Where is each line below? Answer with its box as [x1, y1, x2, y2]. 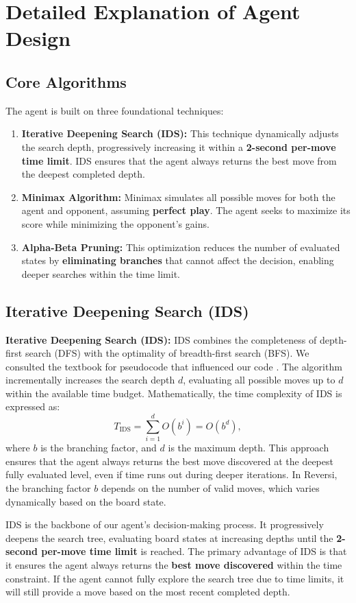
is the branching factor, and [40, 440, 157, 455]
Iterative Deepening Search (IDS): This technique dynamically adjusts [21, 126, 339, 141]
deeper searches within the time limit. [21, 266, 181, 281]
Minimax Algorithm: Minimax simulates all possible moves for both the [21, 189, 335, 204]
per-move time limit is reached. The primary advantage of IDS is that [41, 544, 347, 558]
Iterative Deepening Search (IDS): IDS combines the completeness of [5, 332, 317, 346]
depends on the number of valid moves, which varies [101, 480, 320, 495]
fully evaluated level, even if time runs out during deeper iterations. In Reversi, [5, 467, 338, 482]
